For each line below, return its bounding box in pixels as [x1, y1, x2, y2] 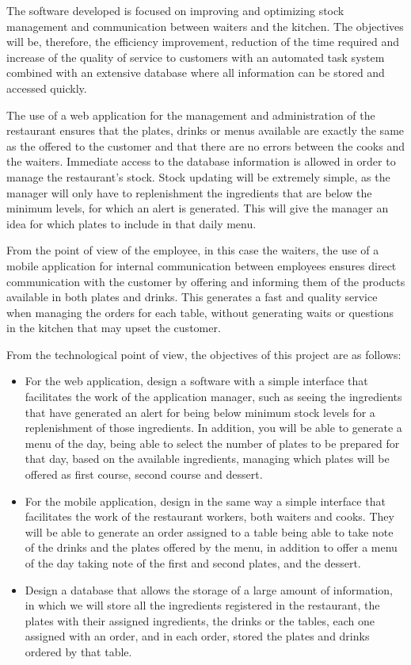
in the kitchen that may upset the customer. [6, 319, 221, 336]
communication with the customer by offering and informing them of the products [6, 273, 405, 289]
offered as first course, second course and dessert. [25, 466, 263, 483]
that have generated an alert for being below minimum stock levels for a [25, 403, 375, 420]
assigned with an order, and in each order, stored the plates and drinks [25, 628, 370, 644]
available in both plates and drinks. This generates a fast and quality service [6, 289, 378, 305]
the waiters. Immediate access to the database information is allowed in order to [6, 153, 396, 170]
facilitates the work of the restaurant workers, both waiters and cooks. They [25, 508, 394, 525]
